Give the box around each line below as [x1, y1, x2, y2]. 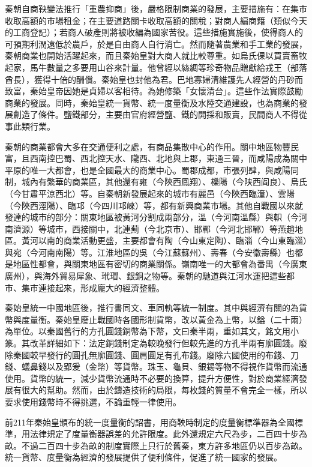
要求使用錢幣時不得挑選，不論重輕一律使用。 [5, 396, 181, 408]
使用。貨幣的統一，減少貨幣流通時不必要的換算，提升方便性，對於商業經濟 [5, 372, 299, 384]
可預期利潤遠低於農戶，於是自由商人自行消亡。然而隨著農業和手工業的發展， [5, 37, 307, 50]
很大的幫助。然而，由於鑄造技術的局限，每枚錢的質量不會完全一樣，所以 [21, 384, 307, 396]
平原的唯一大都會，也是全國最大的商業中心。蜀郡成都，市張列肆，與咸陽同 [5, 163, 299, 176]
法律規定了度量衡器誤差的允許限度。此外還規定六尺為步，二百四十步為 [29, 427, 307, 440]
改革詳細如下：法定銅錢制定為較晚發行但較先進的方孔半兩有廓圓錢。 [29, 337, 299, 349]
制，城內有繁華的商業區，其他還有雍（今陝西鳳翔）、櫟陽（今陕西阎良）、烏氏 [5, 175, 307, 188]
